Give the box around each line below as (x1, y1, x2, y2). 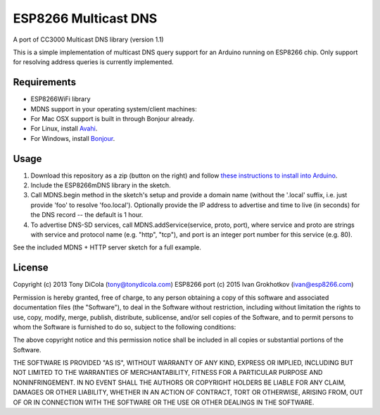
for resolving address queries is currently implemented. (13, 58, 174, 66)
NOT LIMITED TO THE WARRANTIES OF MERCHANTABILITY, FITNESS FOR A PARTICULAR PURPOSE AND (13, 368, 323, 377)
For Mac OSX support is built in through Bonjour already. (30, 115, 195, 123)
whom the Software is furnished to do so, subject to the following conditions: (13, 323, 236, 331)
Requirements (13, 76, 77, 88)
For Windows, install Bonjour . (30, 134, 115, 142)
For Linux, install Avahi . (30, 124, 98, 133)
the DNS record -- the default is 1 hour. (30, 211, 144, 219)
